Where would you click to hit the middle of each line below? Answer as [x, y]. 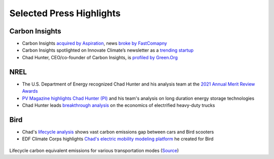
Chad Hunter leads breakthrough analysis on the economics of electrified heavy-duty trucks [118, 105]
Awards [30, 91]
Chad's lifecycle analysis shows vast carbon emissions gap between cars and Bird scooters [118, 132]
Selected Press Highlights [65, 13]
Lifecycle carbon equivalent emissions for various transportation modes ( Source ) [94, 150]
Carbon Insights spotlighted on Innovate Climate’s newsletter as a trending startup [108, 50]
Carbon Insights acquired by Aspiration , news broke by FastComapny [95, 44]
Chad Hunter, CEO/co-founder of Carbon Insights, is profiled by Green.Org [100, 57]
